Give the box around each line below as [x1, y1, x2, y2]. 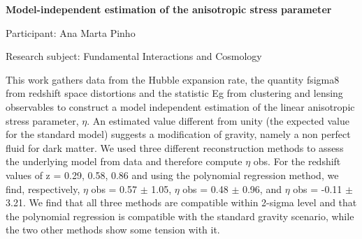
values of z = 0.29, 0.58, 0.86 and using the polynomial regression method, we [6, 167, 339, 182]
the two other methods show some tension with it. [6, 222, 220, 237]
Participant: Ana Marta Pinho [6, 25, 136, 40]
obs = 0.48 [182, 181, 229, 196]
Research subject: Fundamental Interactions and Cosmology [6, 49, 262, 63]
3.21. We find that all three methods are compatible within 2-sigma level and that [6, 195, 357, 210]
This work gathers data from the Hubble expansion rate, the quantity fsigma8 [6, 72, 340, 86]
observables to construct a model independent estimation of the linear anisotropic [6, 99, 355, 114]
